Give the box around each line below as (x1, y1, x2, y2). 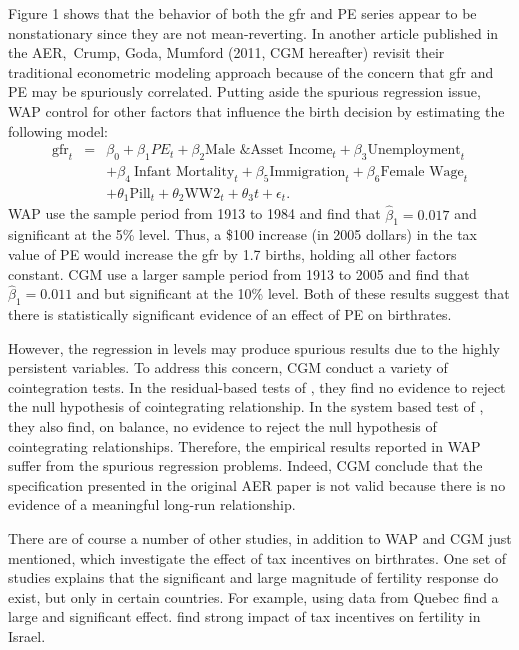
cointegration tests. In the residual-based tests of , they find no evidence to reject (8, 376, 506, 397)
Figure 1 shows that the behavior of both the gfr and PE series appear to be (8, 3, 477, 23)
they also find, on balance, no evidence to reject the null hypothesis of (8, 416, 437, 437)
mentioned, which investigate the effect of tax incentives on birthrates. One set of (8, 547, 507, 568)
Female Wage (380, 165, 464, 179)
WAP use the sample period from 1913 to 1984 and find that (8, 203, 381, 224)
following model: (8, 120, 108, 141)
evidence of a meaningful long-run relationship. (8, 494, 296, 515)
